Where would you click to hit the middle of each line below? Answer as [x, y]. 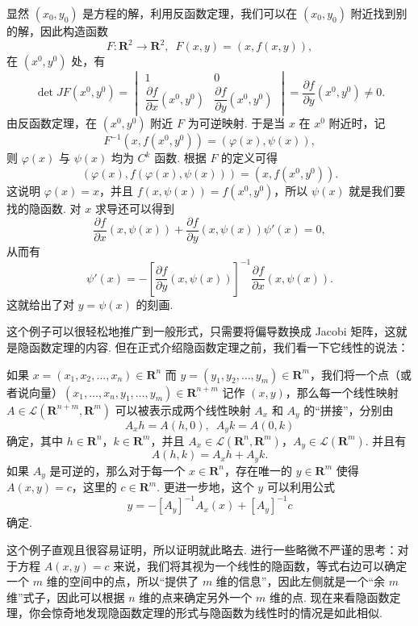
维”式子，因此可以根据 [66, 597]
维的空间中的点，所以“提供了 [123, 581]
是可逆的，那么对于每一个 [117, 470]
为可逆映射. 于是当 [236, 123]
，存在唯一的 [258, 470]
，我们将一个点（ [355, 374]
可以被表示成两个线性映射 [183, 409]
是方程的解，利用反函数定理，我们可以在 [190, 13]
